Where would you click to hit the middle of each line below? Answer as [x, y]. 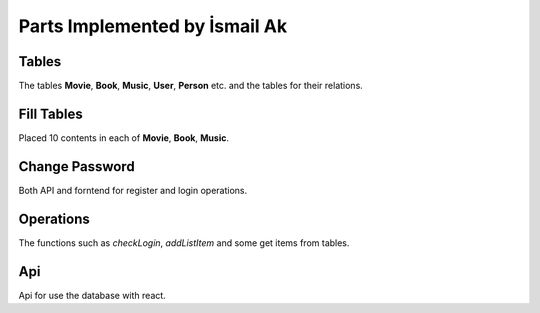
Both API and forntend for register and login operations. [133, 190]
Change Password [76, 166]
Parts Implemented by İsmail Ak [153, 26]
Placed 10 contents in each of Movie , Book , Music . [124, 137]
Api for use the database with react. [92, 295]
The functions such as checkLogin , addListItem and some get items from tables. [184, 242]
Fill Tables [51, 113]
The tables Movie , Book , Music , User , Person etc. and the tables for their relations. [191, 86]
